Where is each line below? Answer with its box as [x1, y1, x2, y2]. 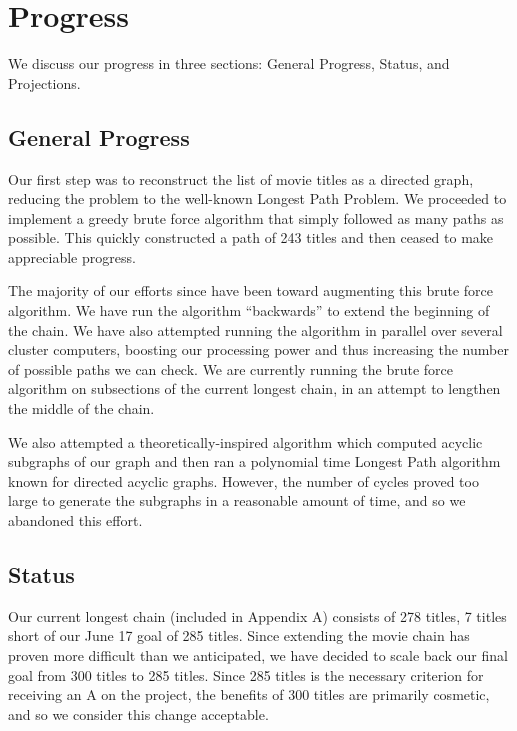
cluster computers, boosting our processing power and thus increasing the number [8, 339, 509, 360]
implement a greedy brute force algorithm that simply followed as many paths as [8, 207, 504, 228]
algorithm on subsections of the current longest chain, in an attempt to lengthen [8, 378, 501, 399]
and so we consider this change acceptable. [8, 703, 269, 724]
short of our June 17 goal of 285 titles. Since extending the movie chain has [8, 625, 470, 646]
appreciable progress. [8, 246, 136, 267]
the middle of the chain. [8, 398, 155, 419]
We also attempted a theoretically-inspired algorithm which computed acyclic [8, 431, 483, 452]
